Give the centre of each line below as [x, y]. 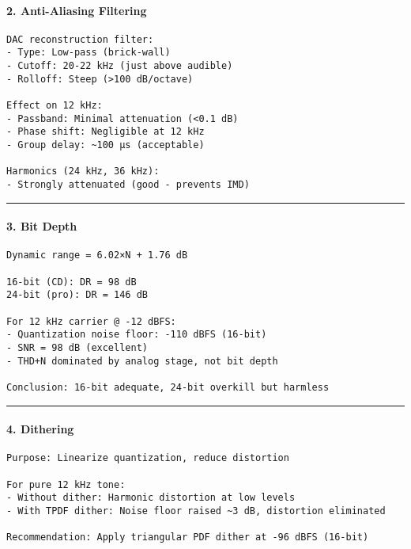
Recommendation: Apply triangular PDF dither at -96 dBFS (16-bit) [188, 538]
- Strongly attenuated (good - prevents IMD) [128, 185]
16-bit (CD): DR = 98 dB [72, 282]
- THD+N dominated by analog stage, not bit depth [142, 361]
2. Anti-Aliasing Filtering [77, 10]
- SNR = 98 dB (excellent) [77, 348]
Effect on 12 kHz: [55, 106]
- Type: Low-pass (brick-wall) [89, 53]
